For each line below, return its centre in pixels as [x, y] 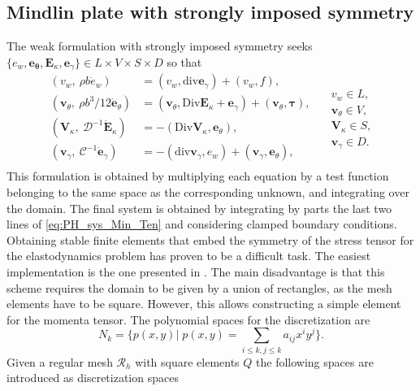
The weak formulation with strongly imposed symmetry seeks [160, 46]
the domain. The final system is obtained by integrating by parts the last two [199, 208]
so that [184, 61]
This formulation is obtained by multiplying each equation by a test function [198, 176]
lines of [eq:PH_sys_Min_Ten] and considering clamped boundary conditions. [202, 224]
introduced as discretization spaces [93, 378]
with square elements [187, 361]
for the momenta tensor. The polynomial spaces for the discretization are [188, 319]
